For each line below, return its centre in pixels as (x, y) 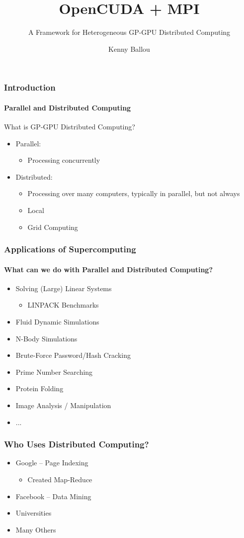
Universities (34, 513)
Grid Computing (53, 227)
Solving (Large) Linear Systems (64, 288)
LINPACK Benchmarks (63, 305)
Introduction (30, 87)
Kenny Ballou (129, 49)
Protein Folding (40, 388)
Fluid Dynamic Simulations (57, 322)
